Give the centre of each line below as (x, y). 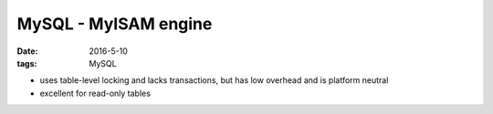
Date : (27, 51)
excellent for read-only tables (95, 93)
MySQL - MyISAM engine (115, 24)
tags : (27, 63)
